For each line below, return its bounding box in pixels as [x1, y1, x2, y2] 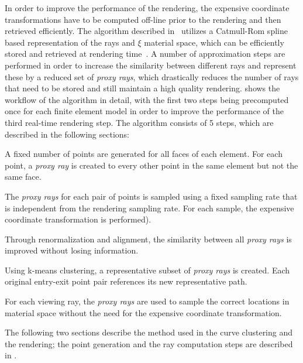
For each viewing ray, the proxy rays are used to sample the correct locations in [5, 295, 290, 307]
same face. [5, 170, 42, 183]
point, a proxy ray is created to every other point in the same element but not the [5, 159, 298, 171]
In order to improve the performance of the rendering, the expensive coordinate [5, 2, 290, 13]
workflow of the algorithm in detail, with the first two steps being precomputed [5, 93, 289, 105]
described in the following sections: [5, 128, 129, 140]
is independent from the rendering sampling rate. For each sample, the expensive [5, 201, 294, 214]
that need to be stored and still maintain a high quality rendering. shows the [5, 82, 280, 94]
